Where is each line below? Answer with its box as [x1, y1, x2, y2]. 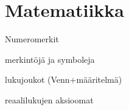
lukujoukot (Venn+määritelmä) [5, 73, 122, 86]
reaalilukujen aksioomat [5, 93, 94, 106]
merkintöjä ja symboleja [5, 53, 95, 65]
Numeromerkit [5, 33, 59, 45]
